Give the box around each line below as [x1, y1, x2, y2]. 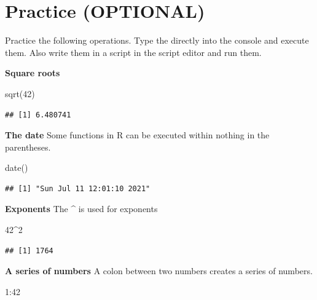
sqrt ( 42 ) [5, 87, 35, 100]
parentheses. [5, 140, 51, 153]
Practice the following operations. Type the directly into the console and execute [5, 34, 309, 47]
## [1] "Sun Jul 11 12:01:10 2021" [5, 184, 151, 193]
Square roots [5, 66, 60, 79]
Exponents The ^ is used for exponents [5, 202, 158, 215]
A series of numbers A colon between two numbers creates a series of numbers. [5, 264, 313, 277]
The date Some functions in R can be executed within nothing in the [5, 128, 270, 141]
